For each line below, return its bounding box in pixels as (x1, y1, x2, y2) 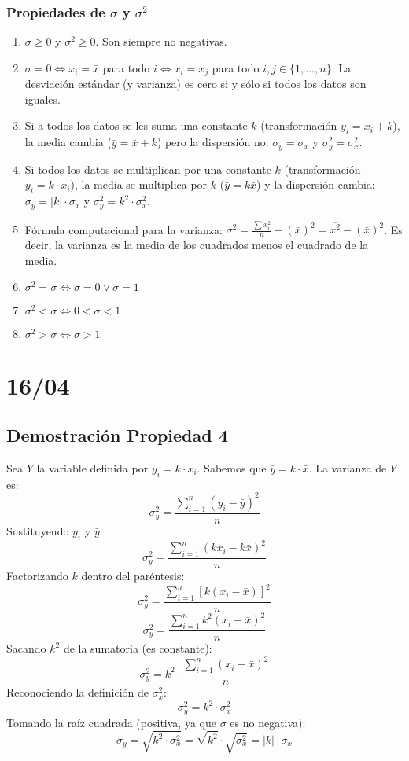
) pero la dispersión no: (157, 134, 269, 150)
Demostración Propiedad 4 (6, 423, 228, 447)
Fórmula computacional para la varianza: (24, 221, 223, 237)
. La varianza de (308, 460, 387, 476)
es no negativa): (230, 714, 306, 730)
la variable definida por (36, 460, 149, 476)
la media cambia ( (24, 134, 112, 150)
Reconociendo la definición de (6, 684, 149, 700)
